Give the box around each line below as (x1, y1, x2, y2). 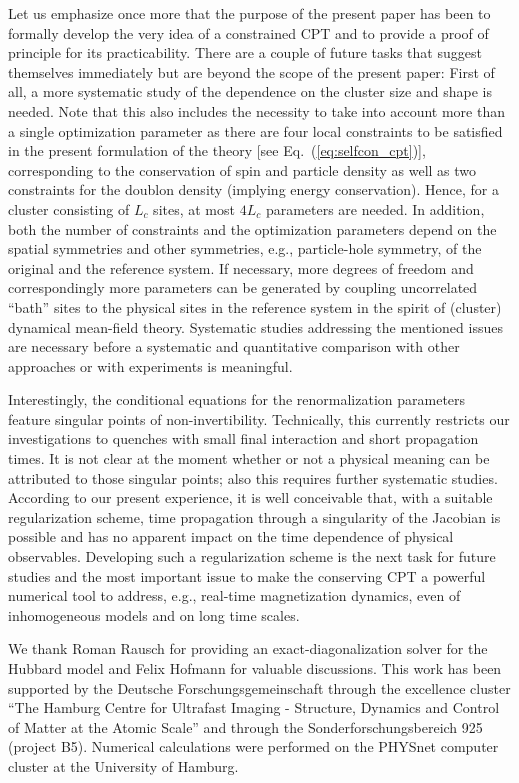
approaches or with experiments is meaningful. (8, 355, 293, 376)
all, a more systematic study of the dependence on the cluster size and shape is (8, 81, 492, 102)
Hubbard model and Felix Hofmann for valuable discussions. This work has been (8, 658, 502, 678)
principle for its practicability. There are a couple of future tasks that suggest (8, 42, 482, 63)
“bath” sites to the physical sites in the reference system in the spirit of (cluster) (8, 296, 502, 317)
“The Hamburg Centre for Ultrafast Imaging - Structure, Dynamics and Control (8, 697, 500, 718)
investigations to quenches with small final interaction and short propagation (8, 428, 479, 449)
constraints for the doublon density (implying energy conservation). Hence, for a (8, 179, 499, 200)
